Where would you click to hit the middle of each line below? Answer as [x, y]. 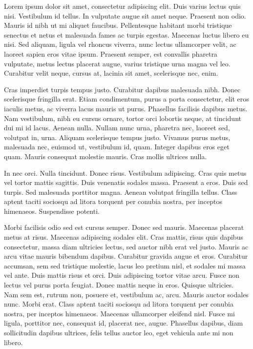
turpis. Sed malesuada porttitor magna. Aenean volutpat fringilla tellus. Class [121, 192]
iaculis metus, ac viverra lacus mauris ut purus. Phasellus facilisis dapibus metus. [126, 108]
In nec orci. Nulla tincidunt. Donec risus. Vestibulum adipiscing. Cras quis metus [125, 173]
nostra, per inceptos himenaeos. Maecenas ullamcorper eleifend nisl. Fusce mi [119, 313]
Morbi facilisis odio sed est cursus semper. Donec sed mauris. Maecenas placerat [124, 227]
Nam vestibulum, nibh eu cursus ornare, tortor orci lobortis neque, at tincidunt [123, 118]
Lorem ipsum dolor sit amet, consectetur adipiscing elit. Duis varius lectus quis [122, 6]
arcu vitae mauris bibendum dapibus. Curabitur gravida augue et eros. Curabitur [126, 256]
